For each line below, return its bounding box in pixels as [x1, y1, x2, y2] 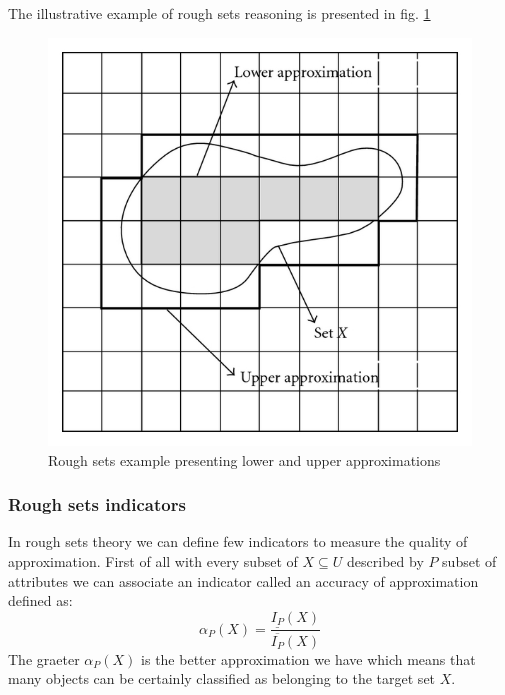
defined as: [8, 590, 73, 611]
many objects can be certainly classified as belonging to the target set [8, 668, 436, 689]
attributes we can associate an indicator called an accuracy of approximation [8, 570, 479, 591]
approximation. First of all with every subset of [8, 551, 298, 572]
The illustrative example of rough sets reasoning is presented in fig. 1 [8, 3, 431, 23]
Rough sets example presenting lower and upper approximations [48, 449, 441, 470]
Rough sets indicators [8, 492, 186, 517]
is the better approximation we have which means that [141, 648, 476, 669]
